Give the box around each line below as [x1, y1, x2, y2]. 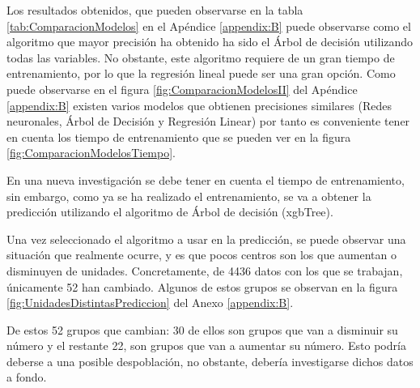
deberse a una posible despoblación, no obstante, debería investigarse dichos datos [6, 352, 414, 369]
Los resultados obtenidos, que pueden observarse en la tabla [6, 2, 303, 18]
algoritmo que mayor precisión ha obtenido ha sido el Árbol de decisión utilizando [6, 33, 414, 50]
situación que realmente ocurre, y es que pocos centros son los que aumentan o [6, 246, 397, 263]
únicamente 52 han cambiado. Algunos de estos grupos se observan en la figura [6, 278, 398, 295]
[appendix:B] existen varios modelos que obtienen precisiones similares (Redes [6, 96, 392, 113]
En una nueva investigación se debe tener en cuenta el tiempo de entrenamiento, [6, 171, 405, 188]
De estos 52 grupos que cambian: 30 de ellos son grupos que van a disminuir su [6, 321, 398, 338]
